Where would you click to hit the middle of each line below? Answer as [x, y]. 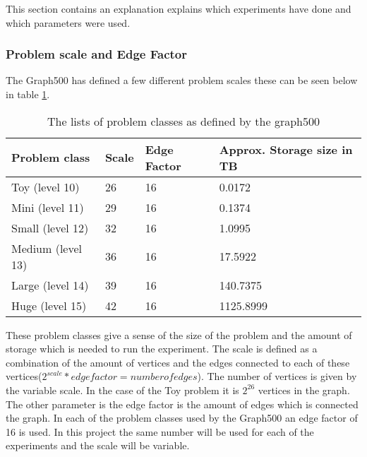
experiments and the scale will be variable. [98, 445]
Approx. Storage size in [286, 149]
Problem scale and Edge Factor [96, 54]
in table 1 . [28, 94]
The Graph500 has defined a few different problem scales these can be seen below [182, 80]
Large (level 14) [50, 285]
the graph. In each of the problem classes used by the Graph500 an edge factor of [182, 418]
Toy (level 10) [46, 186]
